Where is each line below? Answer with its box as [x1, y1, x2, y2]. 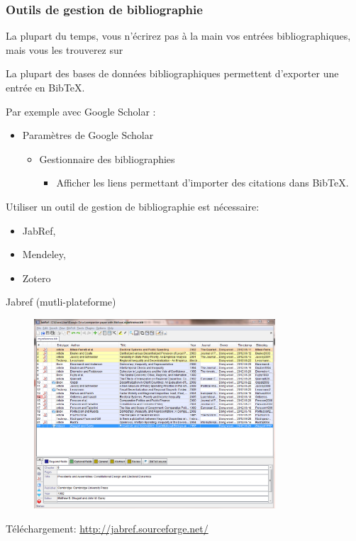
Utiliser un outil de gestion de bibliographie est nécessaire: [6, 199, 260, 213]
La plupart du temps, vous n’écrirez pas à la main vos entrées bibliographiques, [6, 28, 351, 43]
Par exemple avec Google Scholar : [6, 104, 156, 118]
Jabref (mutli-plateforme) [6, 294, 116, 309]
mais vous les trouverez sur [6, 42, 123, 57]
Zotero [22, 270, 51, 285]
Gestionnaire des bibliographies [39, 151, 175, 166]
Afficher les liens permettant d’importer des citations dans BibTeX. [56, 175, 349, 190]
